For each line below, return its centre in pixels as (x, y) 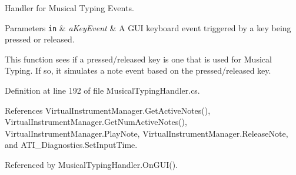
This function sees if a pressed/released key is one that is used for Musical (138, 59)
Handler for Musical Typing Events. (69, 8)
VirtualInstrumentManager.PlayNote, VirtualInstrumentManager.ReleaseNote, (147, 133)
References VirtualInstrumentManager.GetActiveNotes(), (108, 110)
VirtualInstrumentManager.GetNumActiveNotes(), (96, 122)
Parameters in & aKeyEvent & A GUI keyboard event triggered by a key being (148, 27)
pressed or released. (40, 39)
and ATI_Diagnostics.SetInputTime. (71, 145)
